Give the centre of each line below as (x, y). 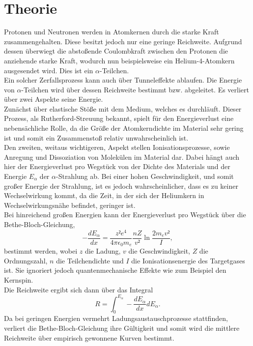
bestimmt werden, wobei (41, 251)
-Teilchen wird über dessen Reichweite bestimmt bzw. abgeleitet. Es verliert (135, 89)
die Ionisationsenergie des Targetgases (188, 260)
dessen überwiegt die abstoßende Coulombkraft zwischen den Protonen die (116, 51)
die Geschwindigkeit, (159, 251)
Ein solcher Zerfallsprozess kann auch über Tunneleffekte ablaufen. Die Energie (123, 80)
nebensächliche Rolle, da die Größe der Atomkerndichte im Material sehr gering (124, 128)
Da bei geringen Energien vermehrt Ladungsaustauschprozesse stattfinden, (116, 318)
